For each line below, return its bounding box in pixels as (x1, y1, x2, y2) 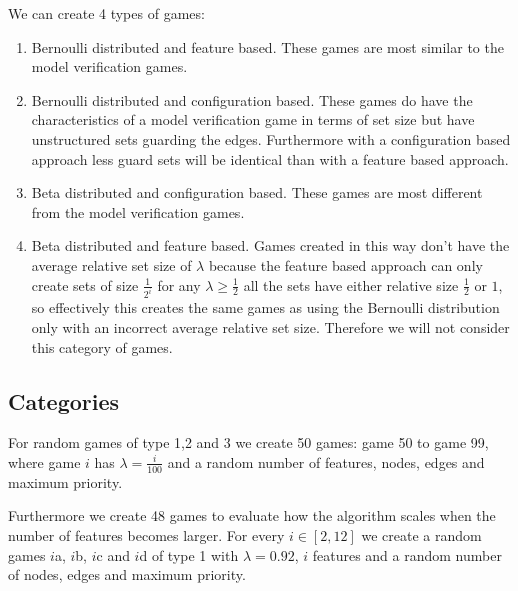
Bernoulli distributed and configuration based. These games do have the (31, 89, 473, 110)
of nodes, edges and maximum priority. (8, 564, 246, 585)
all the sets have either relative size (243, 274, 459, 295)
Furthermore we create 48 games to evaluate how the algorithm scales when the (8, 505, 496, 526)
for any (157, 274, 201, 295)
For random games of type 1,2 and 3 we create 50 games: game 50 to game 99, (8, 432, 489, 453)
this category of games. (31, 336, 173, 357)
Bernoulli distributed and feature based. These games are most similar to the (31, 36, 504, 57)
